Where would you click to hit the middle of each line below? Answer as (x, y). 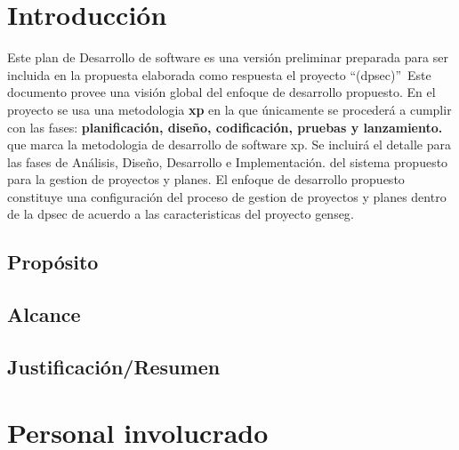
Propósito (53, 262)
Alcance (44, 314)
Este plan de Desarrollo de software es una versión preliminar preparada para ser (228, 57)
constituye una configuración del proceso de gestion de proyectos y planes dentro (227, 196)
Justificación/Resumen (114, 367)
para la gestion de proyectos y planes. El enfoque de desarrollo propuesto (206, 179)
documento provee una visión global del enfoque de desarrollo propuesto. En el (221, 92)
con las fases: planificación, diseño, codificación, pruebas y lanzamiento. (225, 127)
